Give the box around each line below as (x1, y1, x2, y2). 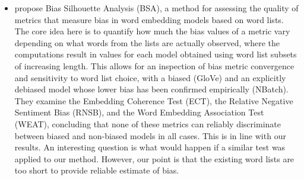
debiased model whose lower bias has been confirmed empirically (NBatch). (14, 83, 289, 95)
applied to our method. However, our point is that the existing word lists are (14, 152, 294, 165)
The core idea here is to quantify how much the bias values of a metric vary (14, 25, 290, 37)
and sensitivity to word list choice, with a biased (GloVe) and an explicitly (14, 71, 286, 83)
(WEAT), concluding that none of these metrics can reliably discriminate (14, 117, 281, 130)
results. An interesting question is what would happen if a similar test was (14, 141, 286, 153)
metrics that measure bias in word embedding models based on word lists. (14, 13, 284, 25)
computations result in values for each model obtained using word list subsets (14, 48, 297, 60)
